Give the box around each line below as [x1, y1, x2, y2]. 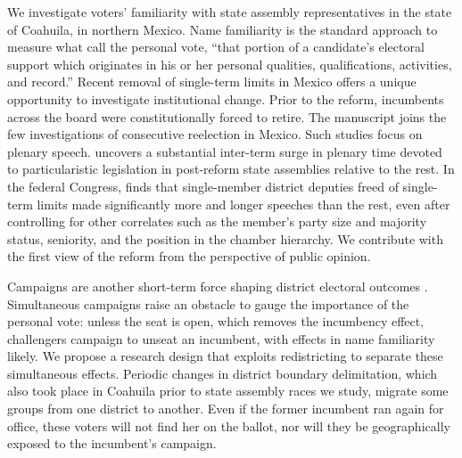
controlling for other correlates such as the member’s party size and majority [7, 212, 427, 231]
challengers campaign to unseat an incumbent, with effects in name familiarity [7, 329, 435, 348]
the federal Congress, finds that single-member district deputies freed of [7, 176, 399, 195]
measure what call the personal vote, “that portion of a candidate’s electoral [7, 37, 425, 56]
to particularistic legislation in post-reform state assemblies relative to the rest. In [7, 159, 455, 178]
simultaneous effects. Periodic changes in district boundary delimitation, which [7, 364, 438, 382]
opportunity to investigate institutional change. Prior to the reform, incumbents [7, 89, 444, 108]
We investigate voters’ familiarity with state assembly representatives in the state [7, 3, 452, 20]
